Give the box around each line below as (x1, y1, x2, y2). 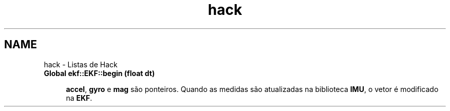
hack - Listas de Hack (44, 60, 118, 69)
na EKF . (66, 93, 92, 102)
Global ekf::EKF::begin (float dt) (44, 68, 155, 78)
